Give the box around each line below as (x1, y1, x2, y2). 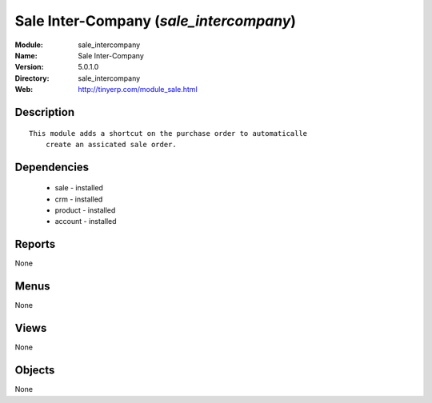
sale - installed (54, 183, 104, 193)
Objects (14, 364, 55, 377)
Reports (14, 237, 56, 251)
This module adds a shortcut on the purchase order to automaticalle (29, 129, 308, 138)
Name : (14, 50, 38, 60)
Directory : (14, 73, 50, 83)
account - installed (54, 217, 117, 226)
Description (14, 105, 75, 119)
